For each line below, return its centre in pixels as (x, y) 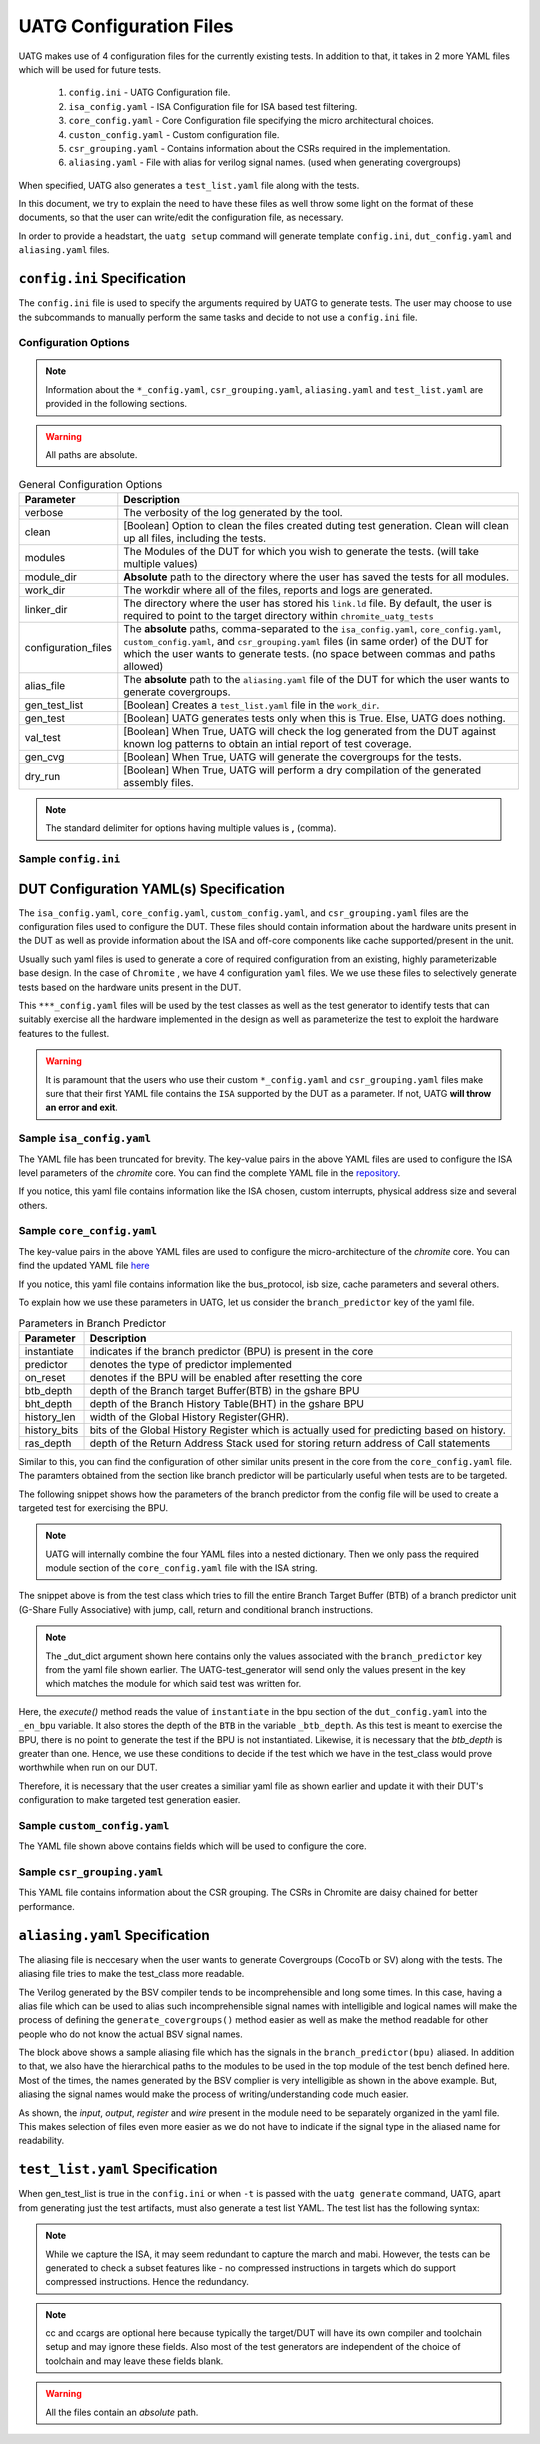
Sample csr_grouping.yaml (91, 1872)
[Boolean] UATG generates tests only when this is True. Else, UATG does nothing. (314, 718)
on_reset (45, 1377)
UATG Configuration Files (126, 26)
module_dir (50, 577)
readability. (41, 2141)
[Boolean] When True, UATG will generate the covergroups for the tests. (292, 757)
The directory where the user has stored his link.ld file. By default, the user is (307, 603)
